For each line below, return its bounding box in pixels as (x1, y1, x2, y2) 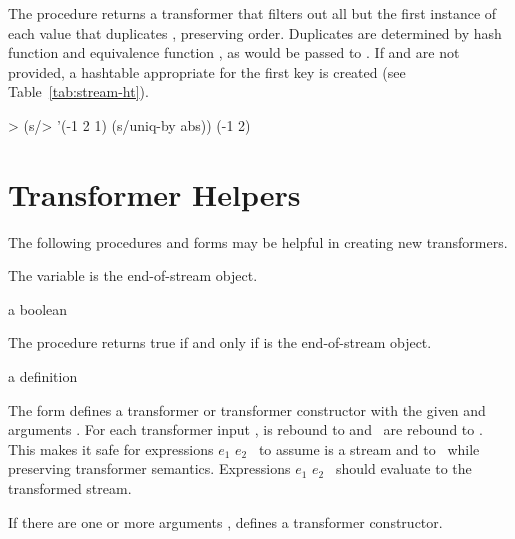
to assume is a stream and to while (258, 438, 480, 459)
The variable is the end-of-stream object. (8, 265, 258, 286)
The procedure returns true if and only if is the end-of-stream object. (8, 332, 432, 353)
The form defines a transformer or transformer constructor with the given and (8, 399, 486, 420)
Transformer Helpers (8, 173, 301, 214)
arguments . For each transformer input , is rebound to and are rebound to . (8, 419, 483, 440)
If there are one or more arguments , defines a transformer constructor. (8, 511, 443, 532)
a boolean (8, 298, 68, 319)
